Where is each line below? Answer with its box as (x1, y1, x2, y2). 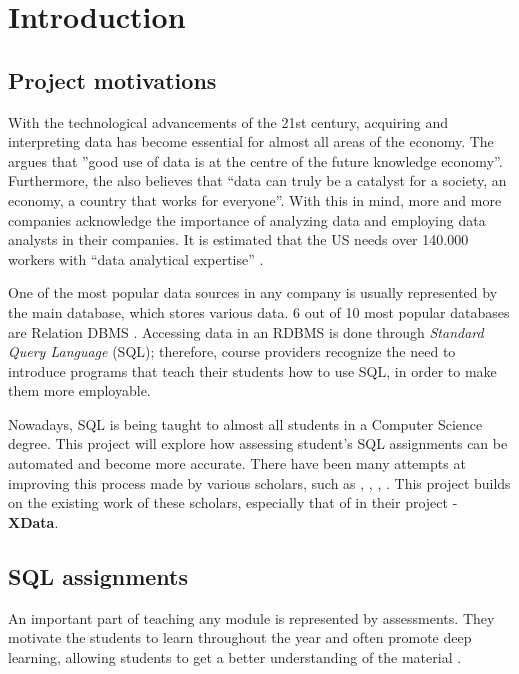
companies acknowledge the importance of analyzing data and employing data (8, 209, 486, 230)
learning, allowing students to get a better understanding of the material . (8, 646, 462, 667)
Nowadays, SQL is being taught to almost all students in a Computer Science (8, 413, 483, 434)
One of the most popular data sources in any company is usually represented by (8, 282, 498, 303)
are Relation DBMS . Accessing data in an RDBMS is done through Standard (8, 321, 484, 342)
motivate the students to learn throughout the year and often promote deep (8, 627, 472, 648)
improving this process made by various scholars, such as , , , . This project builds (8, 472, 511, 493)
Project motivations (8, 64, 217, 95)
